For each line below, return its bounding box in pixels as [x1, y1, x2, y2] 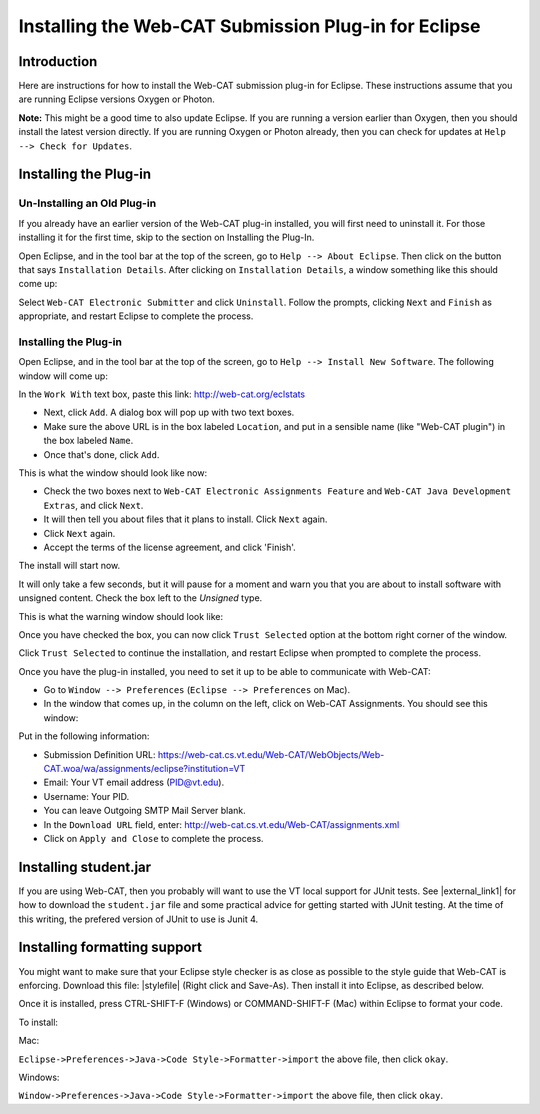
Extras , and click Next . [43, 499, 144, 511]
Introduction [18, 53, 98, 70]
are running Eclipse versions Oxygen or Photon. [18, 93, 215, 105]
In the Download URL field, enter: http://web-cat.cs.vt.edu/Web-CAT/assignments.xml [43, 818, 400, 830]
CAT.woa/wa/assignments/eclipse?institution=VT [43, 763, 246, 775]
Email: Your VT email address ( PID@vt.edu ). [43, 776, 225, 789]
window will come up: [18, 370, 109, 382]
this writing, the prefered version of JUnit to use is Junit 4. [18, 913, 259, 925]
